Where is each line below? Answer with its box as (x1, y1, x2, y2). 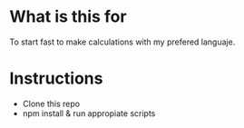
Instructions (9, 68, 103, 89)
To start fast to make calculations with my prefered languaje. (9, 36, 236, 47)
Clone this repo (22, 98, 80, 109)
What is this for (9, 6, 127, 27)
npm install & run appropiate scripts (22, 107, 156, 119)
